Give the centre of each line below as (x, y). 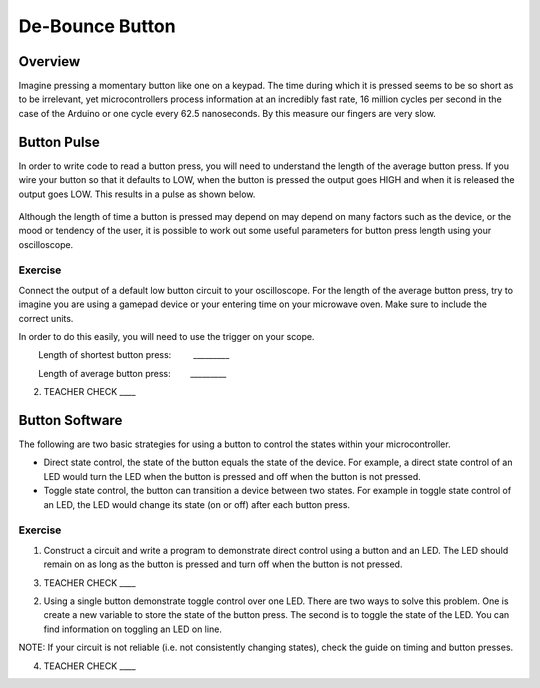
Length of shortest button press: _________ (134, 355)
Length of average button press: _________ (132, 373)
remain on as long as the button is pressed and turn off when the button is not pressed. (223, 564)
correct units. (46, 318)
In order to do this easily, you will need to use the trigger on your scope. (166, 337)
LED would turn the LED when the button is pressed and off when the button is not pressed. (232, 476)
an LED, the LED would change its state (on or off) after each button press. (196, 504)
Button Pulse (59, 141)
